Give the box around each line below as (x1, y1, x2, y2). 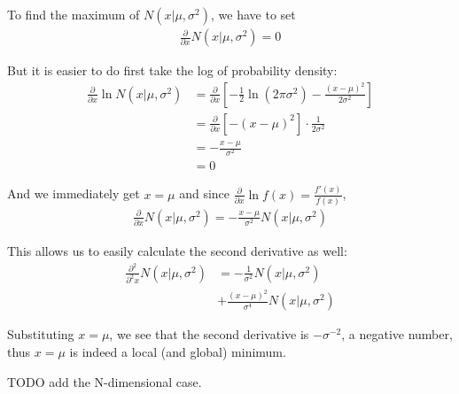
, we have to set (211, 5, 296, 23)
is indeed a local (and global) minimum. (69, 343, 286, 360)
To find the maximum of (7, 5, 140, 23)
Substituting (7, 325, 74, 344)
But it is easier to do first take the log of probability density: (7, 61, 338, 80)
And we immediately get (7, 184, 140, 203)
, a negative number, (341, 325, 453, 344)
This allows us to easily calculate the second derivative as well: (7, 241, 347, 259)
